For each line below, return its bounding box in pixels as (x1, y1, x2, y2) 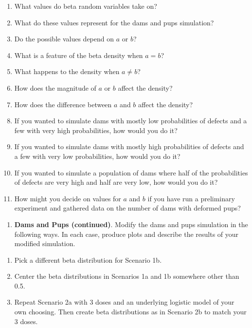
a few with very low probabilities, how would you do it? (14, 151, 180, 161)
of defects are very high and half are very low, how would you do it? (14, 177, 218, 187)
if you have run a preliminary (147, 193, 235, 203)
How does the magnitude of (14, 82, 96, 93)
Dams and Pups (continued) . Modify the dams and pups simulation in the (14, 219, 248, 229)
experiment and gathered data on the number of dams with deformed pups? (14, 203, 241, 213)
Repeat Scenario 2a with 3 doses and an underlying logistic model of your (14, 297, 234, 307)
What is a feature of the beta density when (14, 50, 143, 60)
